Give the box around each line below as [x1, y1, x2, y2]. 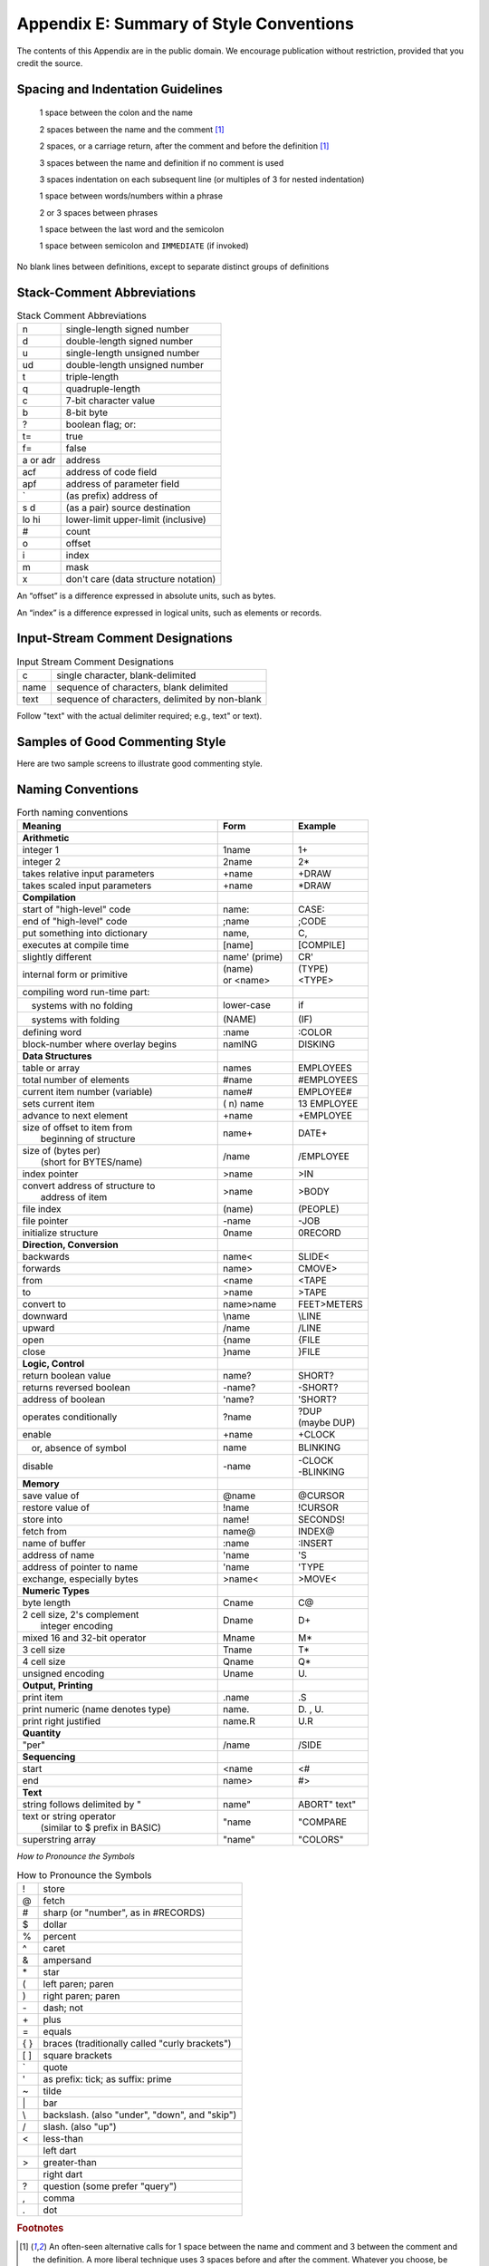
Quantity [22, 1727, 62, 1739]
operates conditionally [22, 1410, 118, 1423]
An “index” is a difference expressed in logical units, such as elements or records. [16, 607, 322, 618]
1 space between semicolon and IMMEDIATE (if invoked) [39, 240, 249, 251]
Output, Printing [22, 1680, 93, 1691]
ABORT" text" [297, 1798, 357, 1810]
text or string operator [22, 1810, 117, 1822]
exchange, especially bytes [22, 1573, 139, 1585]
